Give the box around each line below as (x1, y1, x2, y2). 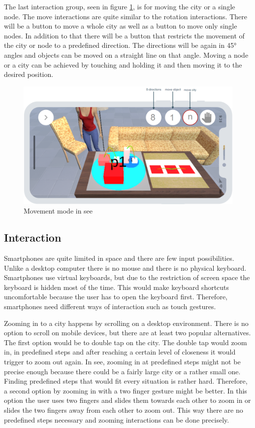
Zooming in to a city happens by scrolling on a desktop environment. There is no (4, 318, 249, 328)
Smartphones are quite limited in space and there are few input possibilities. (4, 253, 234, 263)
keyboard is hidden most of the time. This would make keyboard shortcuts (4, 282, 229, 292)
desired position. (4, 69, 54, 79)
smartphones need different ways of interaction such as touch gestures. (4, 301, 216, 312)
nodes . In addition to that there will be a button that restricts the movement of (4, 30, 245, 40)
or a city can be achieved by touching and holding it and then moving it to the (4, 59, 242, 70)
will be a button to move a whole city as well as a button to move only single (4, 21, 237, 31)
